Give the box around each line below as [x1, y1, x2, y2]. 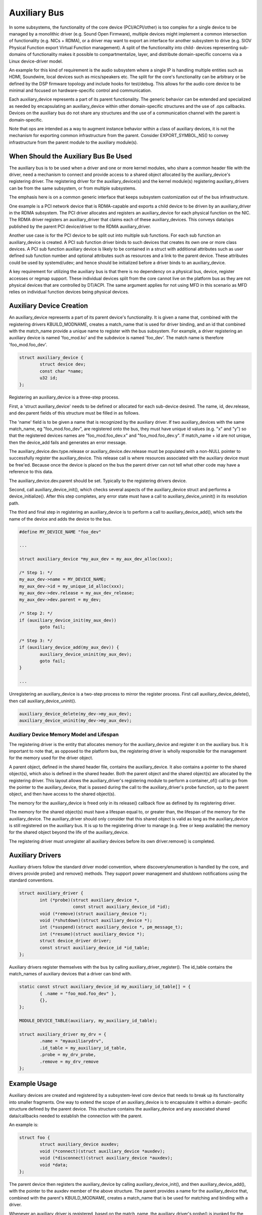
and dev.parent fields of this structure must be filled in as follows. [9, 410, 140, 416]
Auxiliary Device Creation [9, 302, 88, 310]
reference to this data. [9, 469, 53, 475]
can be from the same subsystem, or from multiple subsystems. [9, 185, 137, 191]
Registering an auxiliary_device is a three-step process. [9, 394, 120, 400]
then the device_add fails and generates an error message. [9, 439, 127, 445]
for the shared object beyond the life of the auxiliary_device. [9, 829, 129, 835]
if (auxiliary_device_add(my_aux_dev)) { [19, 644, 119, 650]
